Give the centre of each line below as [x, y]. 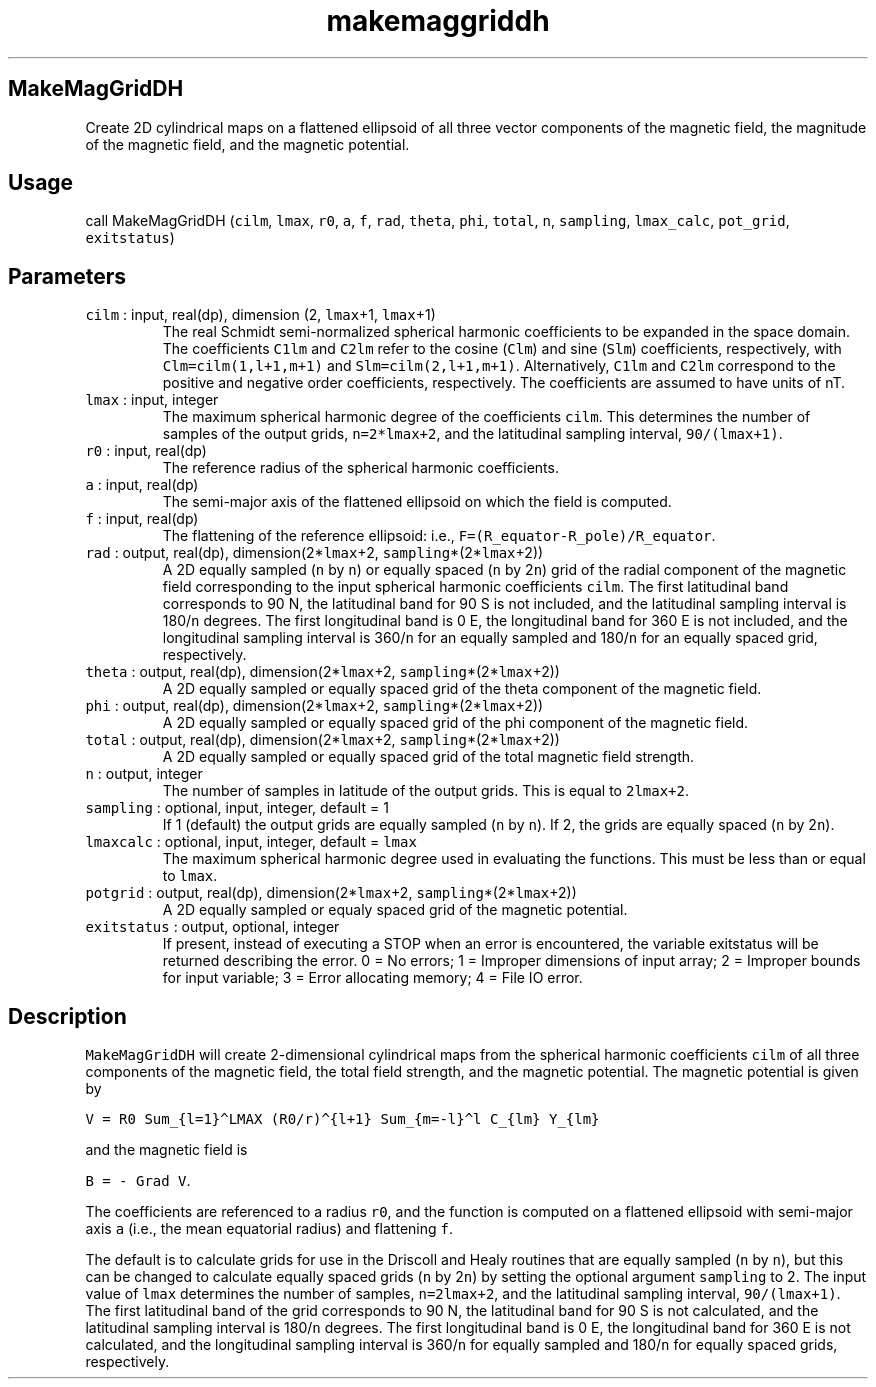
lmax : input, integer [152, 400]
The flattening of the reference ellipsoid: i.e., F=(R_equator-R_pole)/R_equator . [439, 536]
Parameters [67, 276]
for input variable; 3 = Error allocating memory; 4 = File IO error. [372, 978]
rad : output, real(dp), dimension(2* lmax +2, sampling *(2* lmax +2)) [314, 553]
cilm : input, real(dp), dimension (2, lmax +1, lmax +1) [260, 315]
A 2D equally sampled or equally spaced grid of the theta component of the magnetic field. [462, 689]
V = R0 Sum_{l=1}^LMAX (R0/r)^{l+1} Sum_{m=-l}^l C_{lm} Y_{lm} [342, 1119]
